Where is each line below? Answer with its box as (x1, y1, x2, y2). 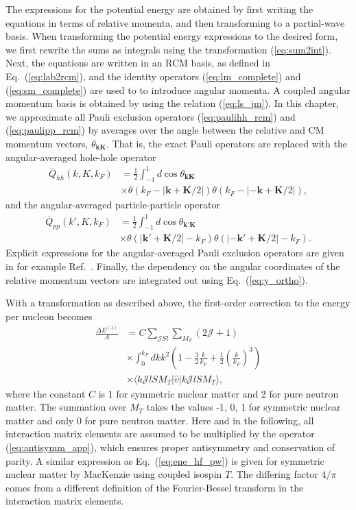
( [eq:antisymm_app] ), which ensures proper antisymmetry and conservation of (5, 439, 335, 454)
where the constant (5, 386, 86, 400)
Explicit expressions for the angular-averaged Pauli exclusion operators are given (5, 245, 344, 260)
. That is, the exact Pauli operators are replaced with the (106, 136, 347, 150)
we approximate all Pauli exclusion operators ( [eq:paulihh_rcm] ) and (5, 109, 296, 123)
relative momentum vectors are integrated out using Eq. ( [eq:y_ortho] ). (5, 272, 308, 287)
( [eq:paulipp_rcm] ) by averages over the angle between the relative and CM (5, 123, 324, 137)
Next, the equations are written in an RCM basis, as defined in (5, 56, 270, 70)
